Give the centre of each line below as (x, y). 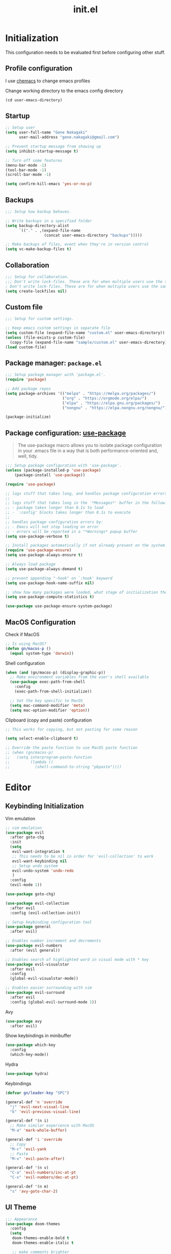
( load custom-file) (26, 347)
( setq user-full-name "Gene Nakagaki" (46, 132)
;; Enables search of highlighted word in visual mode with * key (77, 959)
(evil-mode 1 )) (26, 885)
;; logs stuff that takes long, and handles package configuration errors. (87, 494)
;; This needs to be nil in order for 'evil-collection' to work (83, 856)
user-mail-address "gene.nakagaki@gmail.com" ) (69, 137)
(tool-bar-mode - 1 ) (26, 170)
